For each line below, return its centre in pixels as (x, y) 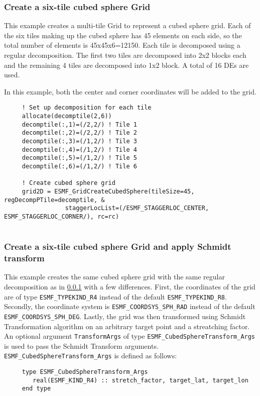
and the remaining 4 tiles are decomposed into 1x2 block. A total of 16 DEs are (126, 65)
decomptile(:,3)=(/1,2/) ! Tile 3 (79, 141)
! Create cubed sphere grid (69, 183)
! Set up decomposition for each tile (87, 108)
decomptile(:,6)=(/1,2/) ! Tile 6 (79, 166)
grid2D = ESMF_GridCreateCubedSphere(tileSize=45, (108, 191)
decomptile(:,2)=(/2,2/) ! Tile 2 (79, 133)
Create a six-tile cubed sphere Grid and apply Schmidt (118, 246)
